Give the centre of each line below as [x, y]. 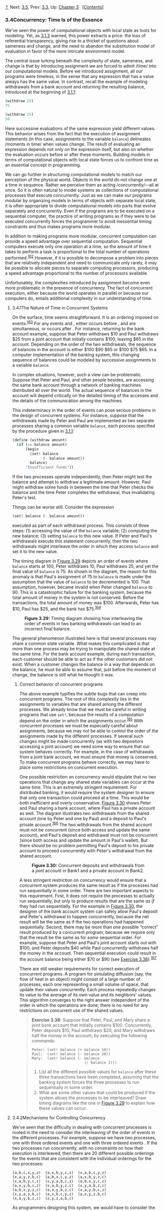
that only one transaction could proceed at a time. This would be [84, 798]
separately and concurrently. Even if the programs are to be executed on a [80, 211]
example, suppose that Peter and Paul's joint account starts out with [88, 943]
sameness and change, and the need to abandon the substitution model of [80, 46]
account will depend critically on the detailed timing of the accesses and [85, 396]
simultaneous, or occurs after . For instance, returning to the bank [78, 329]
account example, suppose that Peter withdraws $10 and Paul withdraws [85, 334]
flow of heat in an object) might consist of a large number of [80, 979]
